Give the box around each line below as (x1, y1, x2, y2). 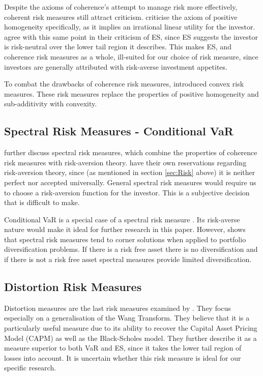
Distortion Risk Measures (4, 279, 142, 295)
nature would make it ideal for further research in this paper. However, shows (4, 224, 246, 235)
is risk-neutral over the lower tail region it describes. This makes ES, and (4, 41, 231, 52)
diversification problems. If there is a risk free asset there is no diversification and (4, 244, 258, 254)
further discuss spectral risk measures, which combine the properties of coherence (4, 147, 257, 158)
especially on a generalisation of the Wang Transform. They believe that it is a (4, 312, 250, 323)
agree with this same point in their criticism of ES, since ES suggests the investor (4, 31, 258, 42)
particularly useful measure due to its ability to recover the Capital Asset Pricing (4, 323, 257, 333)
